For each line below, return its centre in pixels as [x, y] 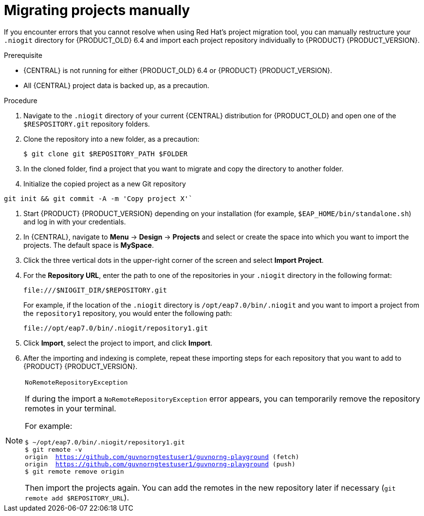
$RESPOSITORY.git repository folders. [87, 124]
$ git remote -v [54, 449]
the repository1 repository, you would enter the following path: [128, 313]
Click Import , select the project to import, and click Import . [118, 343]
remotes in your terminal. [71, 408]
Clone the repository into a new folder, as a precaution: [111, 139]
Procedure [21, 100]
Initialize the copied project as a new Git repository [105, 184]
